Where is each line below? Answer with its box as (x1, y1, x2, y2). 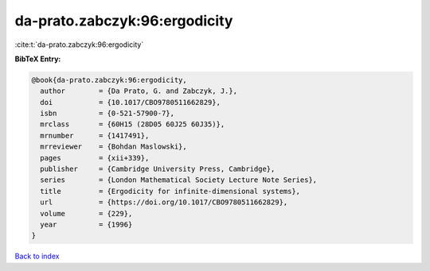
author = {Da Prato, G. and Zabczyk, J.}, (40, 87, 238, 95)
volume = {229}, (40, 209, 133, 218)
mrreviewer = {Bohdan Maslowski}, (40, 142, 187, 151)
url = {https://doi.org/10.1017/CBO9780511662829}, (40, 198, 288, 207)
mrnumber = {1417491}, (40, 131, 150, 140)
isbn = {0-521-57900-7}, (40, 109, 175, 118)
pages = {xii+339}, (40, 153, 150, 162)
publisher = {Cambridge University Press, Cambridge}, (40, 165, 276, 174)
